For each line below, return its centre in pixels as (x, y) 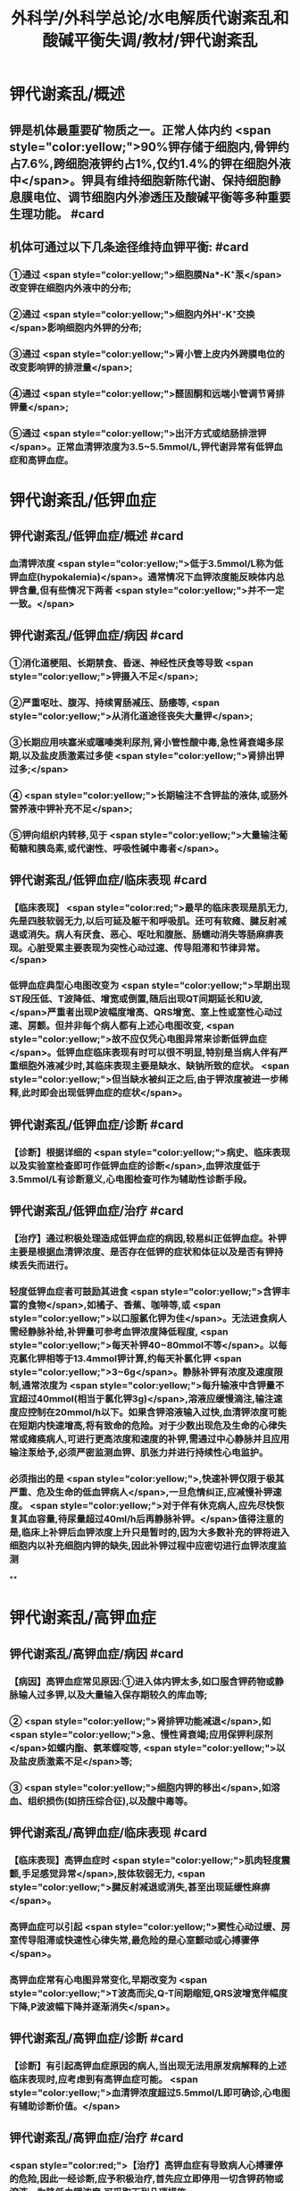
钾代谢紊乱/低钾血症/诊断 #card (96, 1124)
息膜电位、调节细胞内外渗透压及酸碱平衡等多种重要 (150, 197)
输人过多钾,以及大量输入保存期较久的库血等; (113, 1695)
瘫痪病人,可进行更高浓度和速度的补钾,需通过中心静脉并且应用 (158, 1438)
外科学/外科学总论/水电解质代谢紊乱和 (150, 18)
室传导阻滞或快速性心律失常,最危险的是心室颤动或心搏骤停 (134, 1940)
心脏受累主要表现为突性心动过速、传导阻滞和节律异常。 (146, 948)
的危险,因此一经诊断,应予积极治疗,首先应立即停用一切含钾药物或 (146, 2179)
